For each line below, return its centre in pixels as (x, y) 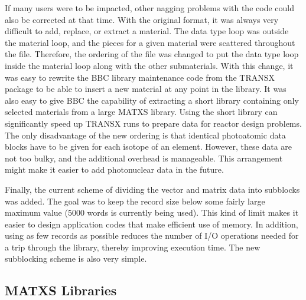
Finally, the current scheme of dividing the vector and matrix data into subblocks (152, 189)
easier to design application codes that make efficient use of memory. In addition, (152, 224)
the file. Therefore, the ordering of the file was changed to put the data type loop (152, 54)
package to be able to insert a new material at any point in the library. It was (146, 89)
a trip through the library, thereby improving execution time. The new (133, 247)
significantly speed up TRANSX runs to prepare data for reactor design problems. (153, 123)
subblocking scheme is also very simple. (76, 258)
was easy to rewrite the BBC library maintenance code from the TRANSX (140, 77)
